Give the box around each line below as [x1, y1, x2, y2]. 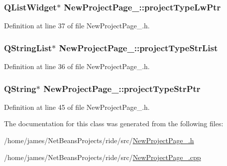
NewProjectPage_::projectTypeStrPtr [43, 82, 201, 94]
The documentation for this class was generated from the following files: [4, 118, 224, 129]
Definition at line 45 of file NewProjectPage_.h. [4, 101, 150, 112]
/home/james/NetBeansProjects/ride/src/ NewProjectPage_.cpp [4, 152, 201, 162]
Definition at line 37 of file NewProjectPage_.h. [4, 20, 150, 31]
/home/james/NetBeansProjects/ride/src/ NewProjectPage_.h [4, 135, 194, 146]
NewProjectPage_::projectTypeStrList [59, 41, 218, 54]
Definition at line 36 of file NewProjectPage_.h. [4, 61, 150, 72]
